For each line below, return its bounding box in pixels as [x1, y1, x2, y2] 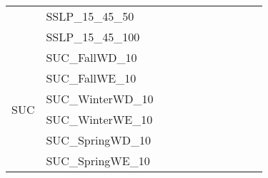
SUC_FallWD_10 [46, 49, 137, 66]
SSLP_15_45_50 [46, 8, 134, 24]
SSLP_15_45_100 [46, 28, 140, 45]
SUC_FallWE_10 [46, 70, 137, 86]
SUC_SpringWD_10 [46, 132, 151, 148]
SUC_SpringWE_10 [46, 152, 150, 169]
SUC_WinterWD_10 [46, 90, 154, 107]
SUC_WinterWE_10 [46, 111, 153, 127]
